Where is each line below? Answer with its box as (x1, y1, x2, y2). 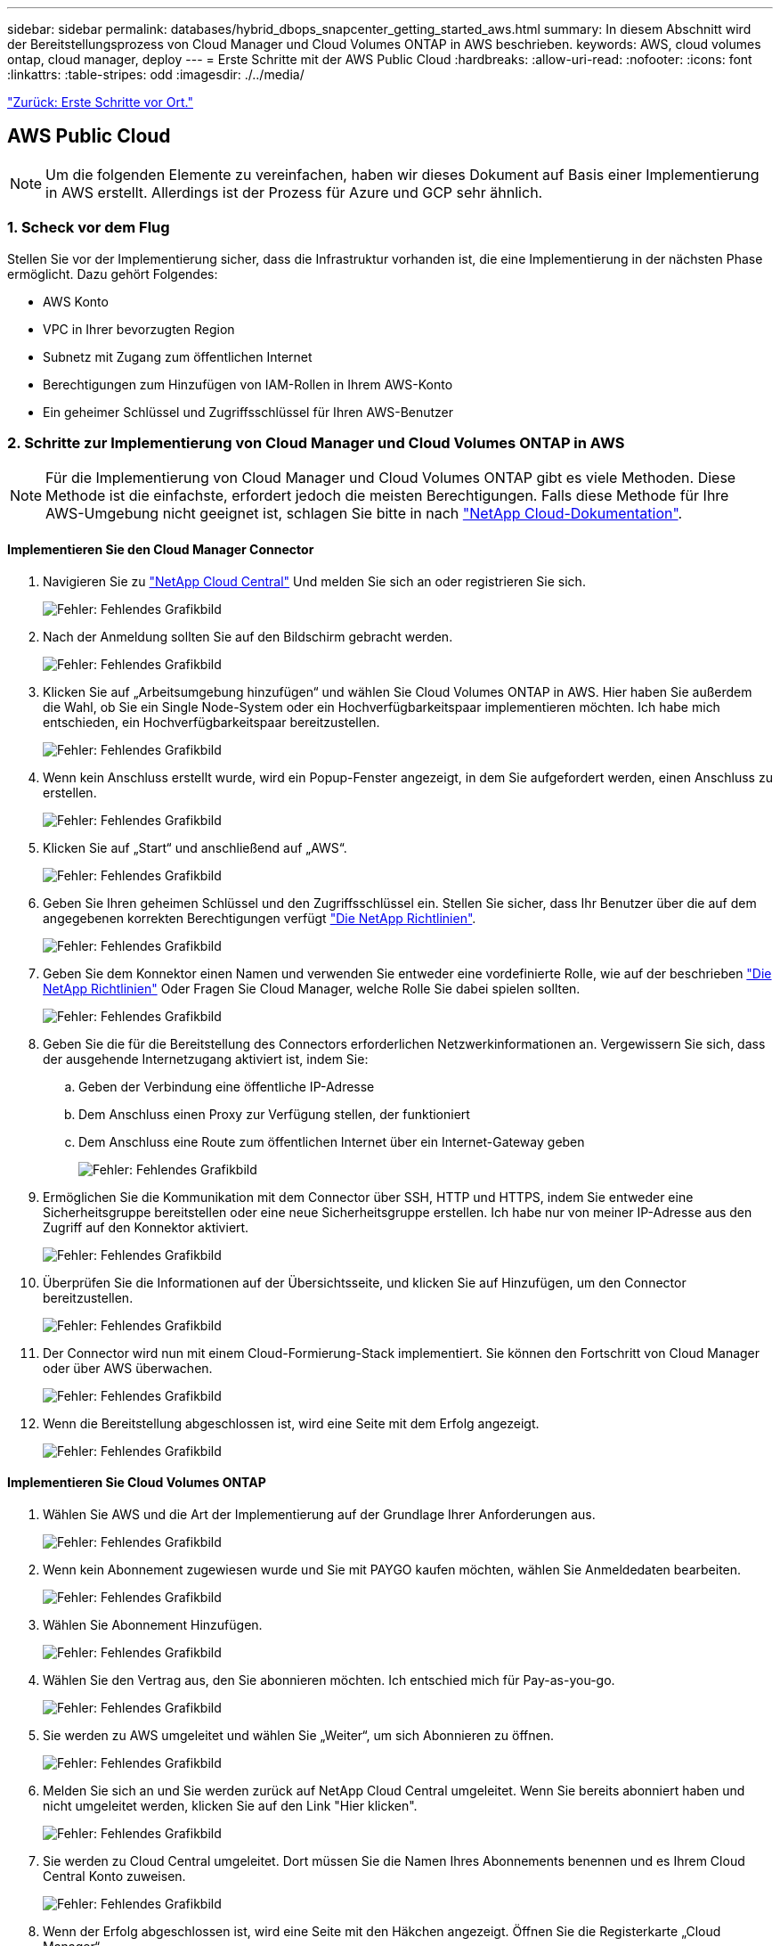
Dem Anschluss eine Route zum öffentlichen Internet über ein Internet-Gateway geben (78, 1133, 585, 1149)
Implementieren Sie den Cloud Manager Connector (7, 541, 314, 557)
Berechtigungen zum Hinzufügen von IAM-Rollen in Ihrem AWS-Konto (43, 376, 453, 392)
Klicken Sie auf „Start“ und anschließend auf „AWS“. (43, 839, 347, 855)
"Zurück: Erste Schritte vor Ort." (7, 94, 193, 110)
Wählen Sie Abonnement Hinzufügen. (43, 1616, 263, 1632)
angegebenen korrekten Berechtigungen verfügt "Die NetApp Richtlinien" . (43, 910, 476, 926)
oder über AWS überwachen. (43, 1360, 213, 1376)
